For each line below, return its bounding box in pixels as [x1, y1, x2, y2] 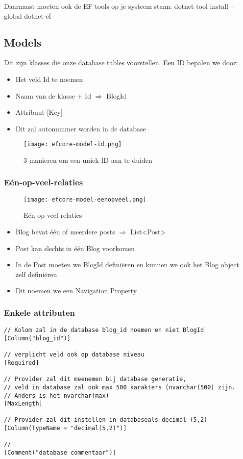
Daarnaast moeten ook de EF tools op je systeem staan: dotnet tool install [4, 1, 229, 11]
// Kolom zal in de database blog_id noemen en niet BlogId [4, 327, 204, 334]
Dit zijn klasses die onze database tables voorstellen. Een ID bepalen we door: [4, 57, 238, 68]
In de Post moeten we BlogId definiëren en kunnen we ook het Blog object [15, 259, 239, 270]
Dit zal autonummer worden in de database [15, 123, 146, 133]
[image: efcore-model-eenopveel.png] [24, 196, 146, 203]
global [4, 10, 22, 21]
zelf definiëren [15, 269, 57, 279]
